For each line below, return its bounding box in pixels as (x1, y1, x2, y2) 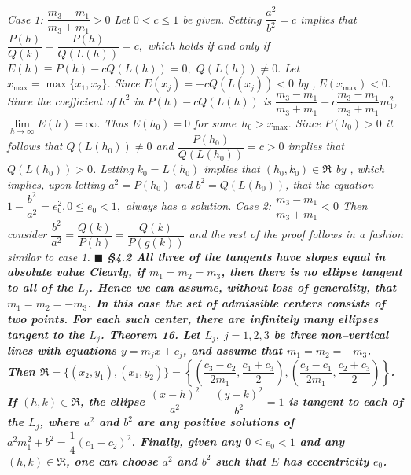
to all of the (7, 279, 73, 295)
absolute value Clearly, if (7, 263, 145, 280)
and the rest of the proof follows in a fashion (189, 226, 403, 242)
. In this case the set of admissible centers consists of (87, 295, 386, 311)
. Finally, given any (131, 433, 241, 450)
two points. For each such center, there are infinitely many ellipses (7, 311, 379, 327)
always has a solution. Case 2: (126, 197, 272, 214)
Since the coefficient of (7, 92, 116, 109)
